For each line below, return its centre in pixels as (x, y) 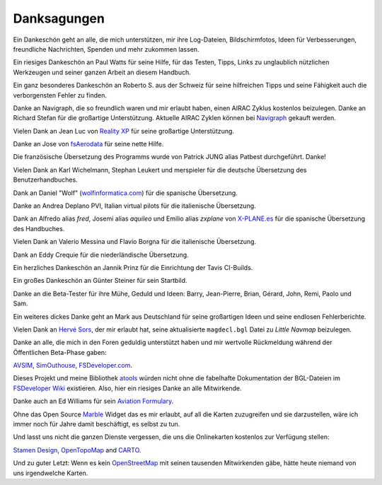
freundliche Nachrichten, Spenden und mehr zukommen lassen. (106, 49)
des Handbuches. (39, 228)
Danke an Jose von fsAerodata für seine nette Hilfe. (88, 144)
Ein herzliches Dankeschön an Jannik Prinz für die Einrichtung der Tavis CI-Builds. (133, 267)
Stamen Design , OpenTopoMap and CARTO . (77, 450)
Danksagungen (59, 18)
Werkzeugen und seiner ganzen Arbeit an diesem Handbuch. (102, 72)
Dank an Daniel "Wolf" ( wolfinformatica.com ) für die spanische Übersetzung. (126, 193)
